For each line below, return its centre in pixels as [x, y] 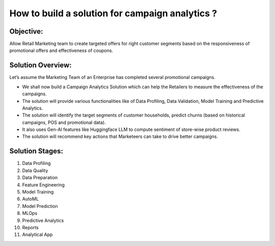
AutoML [31, 199]
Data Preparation [40, 178]
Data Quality [35, 170]
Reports [31, 227]
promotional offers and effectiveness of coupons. [61, 50]
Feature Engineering [43, 185]
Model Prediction [40, 206]
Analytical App [37, 235]
